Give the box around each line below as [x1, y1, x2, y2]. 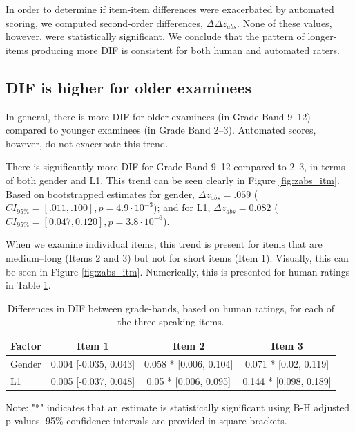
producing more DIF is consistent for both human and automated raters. [31, 42, 340, 57]
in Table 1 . [6, 278, 51, 292]
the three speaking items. [117, 314, 224, 329]
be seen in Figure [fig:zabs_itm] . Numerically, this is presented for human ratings [6, 264, 350, 278]
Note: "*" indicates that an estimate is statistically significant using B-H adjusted [6, 399, 350, 414]
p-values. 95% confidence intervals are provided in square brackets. [6, 413, 287, 428]
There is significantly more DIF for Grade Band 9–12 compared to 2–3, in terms [6, 159, 345, 174]
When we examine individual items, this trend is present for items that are [6, 237, 323, 251]
